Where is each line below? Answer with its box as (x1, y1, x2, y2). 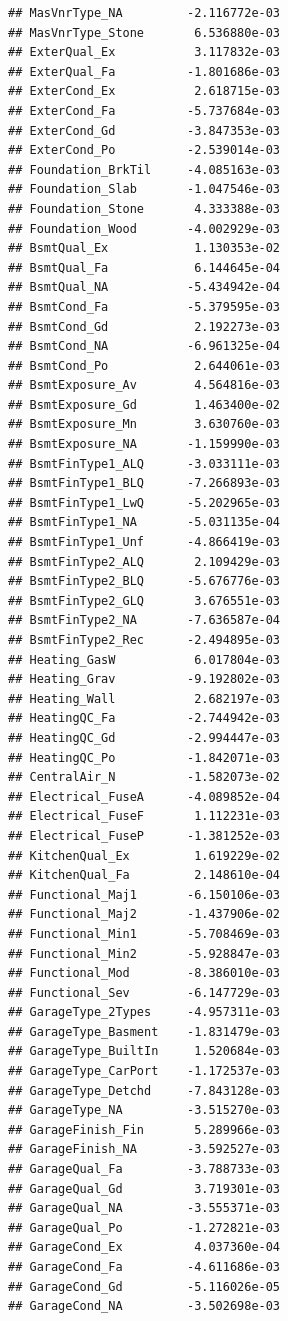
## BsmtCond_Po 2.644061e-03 (8, 358, 281, 373)
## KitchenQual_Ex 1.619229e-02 (8, 848, 281, 863)
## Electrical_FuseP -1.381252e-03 (8, 828, 281, 843)
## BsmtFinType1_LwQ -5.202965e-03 (8, 495, 281, 510)
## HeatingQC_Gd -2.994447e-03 (8, 730, 281, 745)
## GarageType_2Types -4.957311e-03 (8, 1005, 281, 1020)
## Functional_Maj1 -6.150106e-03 (8, 887, 281, 902)
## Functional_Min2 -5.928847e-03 (8, 946, 281, 961)
